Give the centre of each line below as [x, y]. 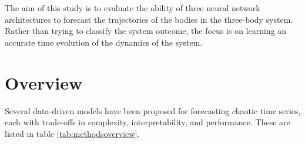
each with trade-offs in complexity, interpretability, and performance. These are [148, 122]
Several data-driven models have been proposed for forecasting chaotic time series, [153, 110]
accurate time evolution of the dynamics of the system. [104, 42]
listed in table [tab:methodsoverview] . [72, 133]
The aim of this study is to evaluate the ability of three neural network [133, 8]
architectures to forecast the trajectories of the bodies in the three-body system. [149, 19]
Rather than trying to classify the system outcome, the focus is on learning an [146, 31]
